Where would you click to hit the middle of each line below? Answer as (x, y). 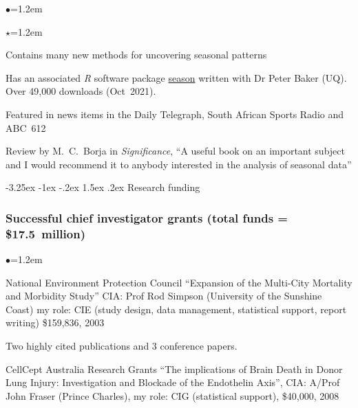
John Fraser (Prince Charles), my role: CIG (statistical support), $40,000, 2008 (172, 395)
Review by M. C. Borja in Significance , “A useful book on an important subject (175, 151)
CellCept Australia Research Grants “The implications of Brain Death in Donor (174, 369)
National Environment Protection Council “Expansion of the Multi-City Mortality (179, 282)
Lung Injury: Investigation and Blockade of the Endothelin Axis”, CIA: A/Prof (173, 382)
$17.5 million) (45, 233)
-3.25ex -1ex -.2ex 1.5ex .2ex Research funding (103, 187)
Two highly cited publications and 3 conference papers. (122, 346)
